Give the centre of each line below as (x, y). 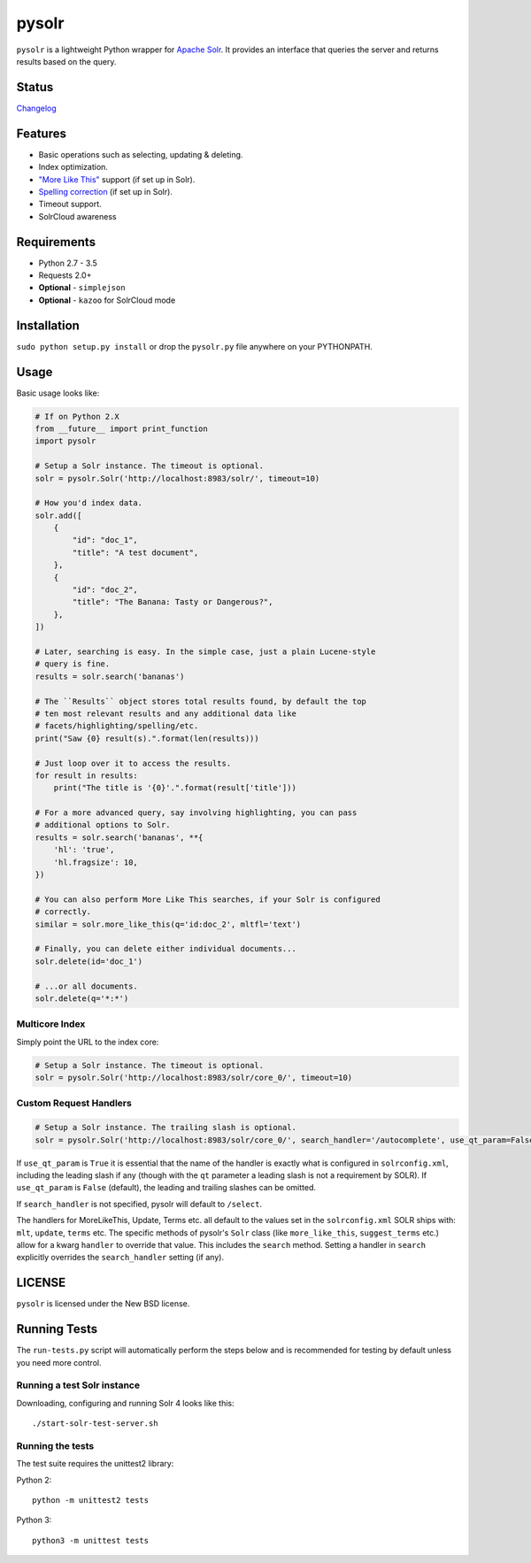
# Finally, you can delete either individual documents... (165, 949)
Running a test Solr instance (78, 1385)
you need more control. (59, 1362)
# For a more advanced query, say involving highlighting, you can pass (196, 813)
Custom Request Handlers (74, 1104)
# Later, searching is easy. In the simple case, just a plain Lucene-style (205, 652)
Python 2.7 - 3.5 (68, 263)
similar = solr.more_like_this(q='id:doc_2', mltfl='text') (168, 924)
